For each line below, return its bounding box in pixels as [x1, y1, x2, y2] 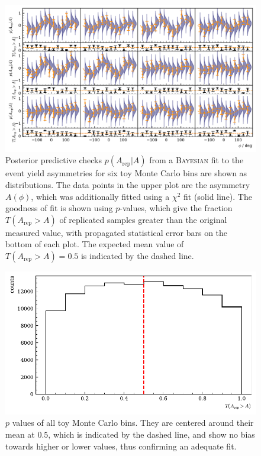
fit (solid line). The [183, 190, 252, 202]
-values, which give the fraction [120, 202, 233, 214]
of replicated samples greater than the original [59, 213, 227, 225]
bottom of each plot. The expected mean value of [5, 238, 184, 250]
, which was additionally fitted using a [31, 190, 170, 202]
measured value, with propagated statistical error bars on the [5, 226, 228, 238]
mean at [5, 428, 35, 440]
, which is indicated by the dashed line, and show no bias [48, 428, 255, 440]
